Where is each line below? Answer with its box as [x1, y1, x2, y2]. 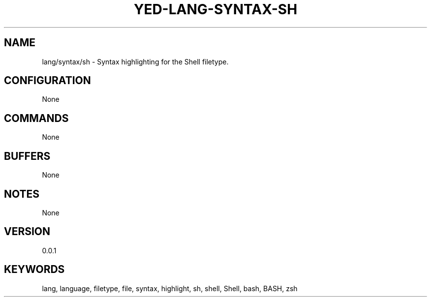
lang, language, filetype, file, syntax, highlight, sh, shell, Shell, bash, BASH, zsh [42, 284, 298, 293]
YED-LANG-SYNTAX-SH [133, 1, 298, 18]
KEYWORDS [4, 263, 65, 276]
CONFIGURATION [4, 74, 91, 87]
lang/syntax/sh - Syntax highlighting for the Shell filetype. [42, 57, 229, 66]
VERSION [4, 225, 51, 238]
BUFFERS [4, 150, 51, 162]
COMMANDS [4, 112, 69, 124]
